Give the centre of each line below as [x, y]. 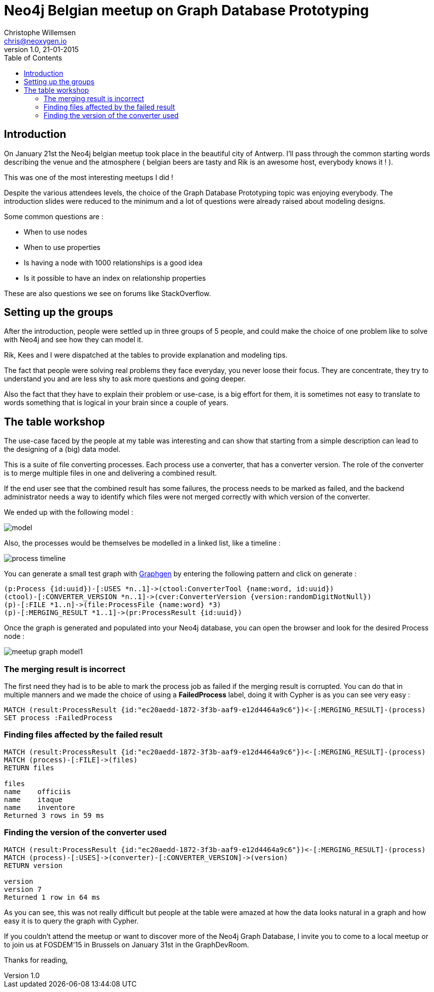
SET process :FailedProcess [58, 718]
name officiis [37, 791]
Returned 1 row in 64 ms [52, 897]
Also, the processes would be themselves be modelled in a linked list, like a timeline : [142, 543]
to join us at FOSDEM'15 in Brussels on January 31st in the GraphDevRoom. [127, 944]
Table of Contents [33, 58]
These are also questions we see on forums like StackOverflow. [108, 293]
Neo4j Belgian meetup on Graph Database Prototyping [187, 10]
